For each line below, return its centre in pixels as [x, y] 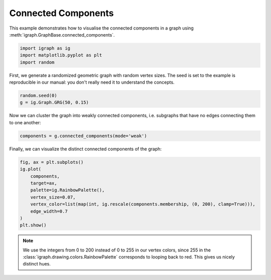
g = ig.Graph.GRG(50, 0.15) [54, 102]
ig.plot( [31, 169]
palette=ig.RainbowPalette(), [67, 190]
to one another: [25, 122]
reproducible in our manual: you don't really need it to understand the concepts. [92, 82]
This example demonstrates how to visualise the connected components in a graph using [102, 28]
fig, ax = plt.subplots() [52, 162]
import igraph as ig [45, 48]
